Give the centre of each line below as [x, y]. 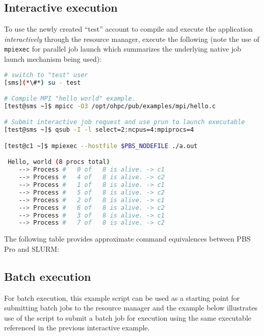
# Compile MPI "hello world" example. [70, 99]
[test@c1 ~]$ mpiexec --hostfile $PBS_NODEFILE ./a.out [101, 146]
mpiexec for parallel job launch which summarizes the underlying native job [123, 49]
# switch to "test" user [46, 75]
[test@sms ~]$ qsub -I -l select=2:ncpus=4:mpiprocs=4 [99, 130]
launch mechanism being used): [53, 59]
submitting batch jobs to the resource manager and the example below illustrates [131, 308]
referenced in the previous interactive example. [77, 328]
